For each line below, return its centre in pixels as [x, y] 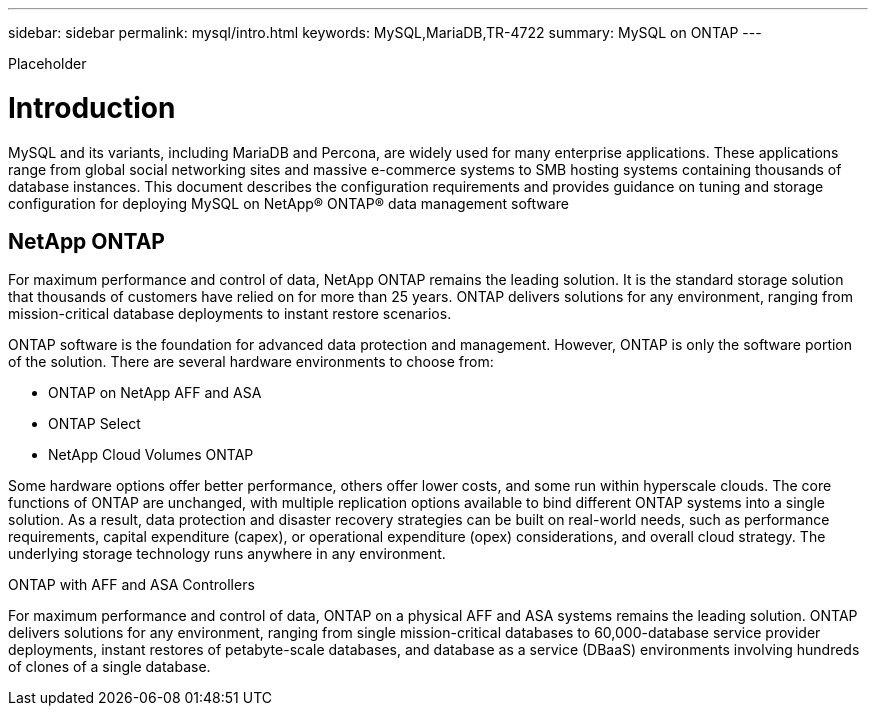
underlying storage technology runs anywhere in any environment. [227, 554]
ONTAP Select [94, 424]
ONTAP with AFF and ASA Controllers [131, 585]
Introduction [92, 107]
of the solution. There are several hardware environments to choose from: [251, 362]
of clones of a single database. [109, 667]
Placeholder [47, 63]
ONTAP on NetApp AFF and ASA [155, 393]
